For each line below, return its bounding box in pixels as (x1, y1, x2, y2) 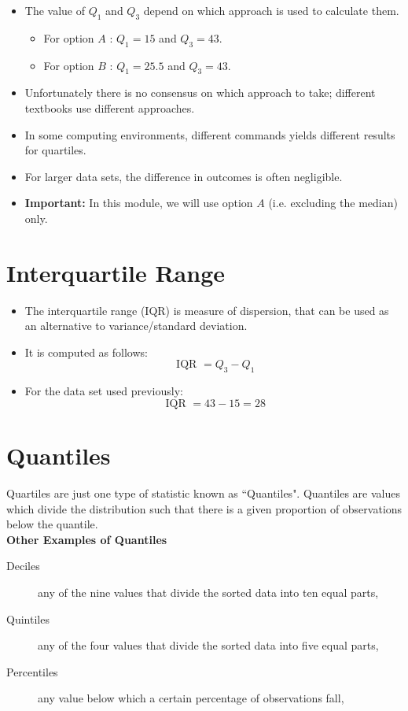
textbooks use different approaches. (24, 99, 195, 116)
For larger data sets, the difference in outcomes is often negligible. (24, 168, 343, 184)
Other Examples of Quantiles (6, 531, 167, 547)
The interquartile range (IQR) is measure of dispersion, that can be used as (24, 302, 389, 318)
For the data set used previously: (24, 383, 183, 399)
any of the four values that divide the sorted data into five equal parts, (38, 637, 379, 654)
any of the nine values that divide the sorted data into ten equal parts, (38, 583, 379, 600)
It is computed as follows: (24, 343, 148, 360)
